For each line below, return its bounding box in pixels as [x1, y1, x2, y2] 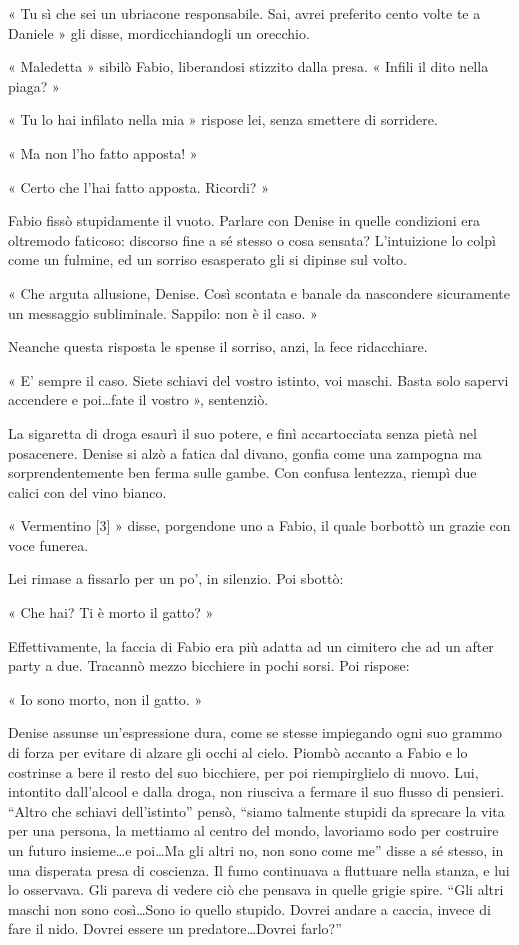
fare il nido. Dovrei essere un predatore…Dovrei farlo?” [8, 918, 342, 939]
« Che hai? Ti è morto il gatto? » [8, 602, 214, 623]
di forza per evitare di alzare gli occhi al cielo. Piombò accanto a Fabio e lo [8, 742, 468, 763]
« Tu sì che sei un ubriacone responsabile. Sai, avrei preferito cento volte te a [8, 3, 481, 23]
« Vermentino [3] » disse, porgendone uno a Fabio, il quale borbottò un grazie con [8, 515, 511, 536]
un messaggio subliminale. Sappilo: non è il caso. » [8, 302, 318, 323]
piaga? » [8, 75, 60, 96]
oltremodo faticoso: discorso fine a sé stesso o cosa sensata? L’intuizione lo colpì [8, 229, 496, 250]
